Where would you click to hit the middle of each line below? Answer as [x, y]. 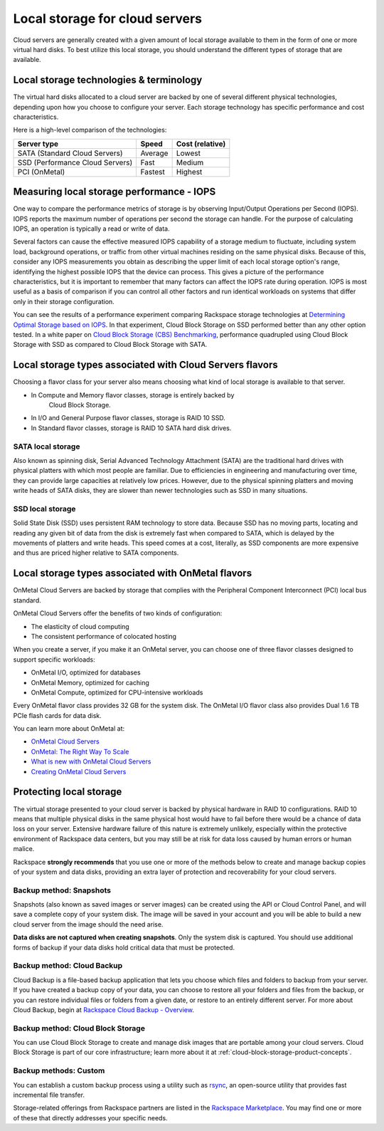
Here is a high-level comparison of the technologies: [90, 130]
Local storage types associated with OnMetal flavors [133, 573]
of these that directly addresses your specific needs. [90, 1117]
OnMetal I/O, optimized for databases [86, 672]
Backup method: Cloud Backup [68, 966]
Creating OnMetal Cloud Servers [79, 771]
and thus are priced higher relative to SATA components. [96, 553]
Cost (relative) [201, 144]
